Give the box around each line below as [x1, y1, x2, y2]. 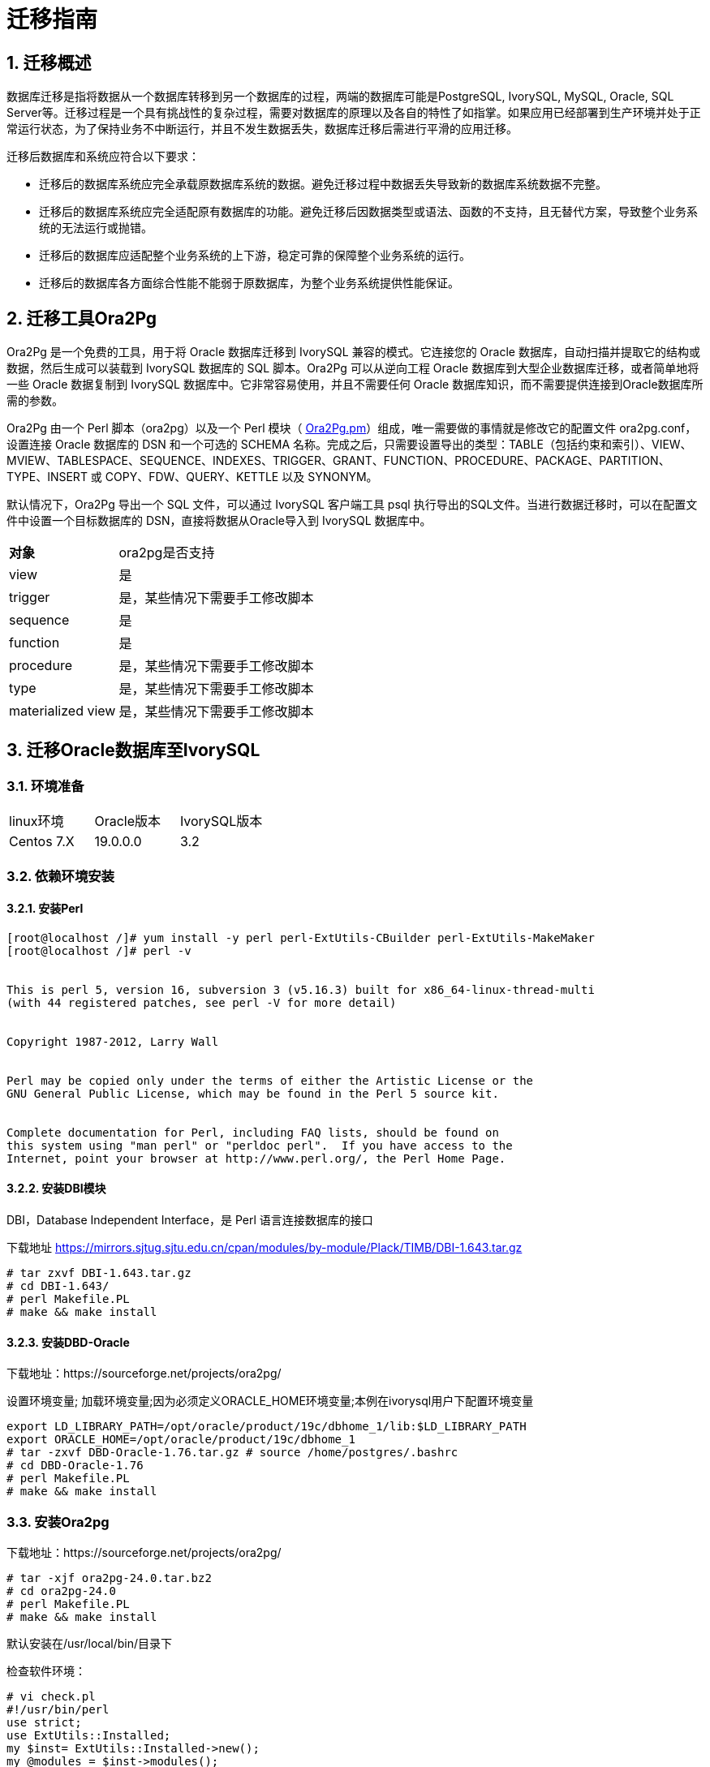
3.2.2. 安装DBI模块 [6, 1181, 106, 1196]
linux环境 [9, 813, 64, 830]
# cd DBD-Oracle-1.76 [6, 1459, 144, 1472]
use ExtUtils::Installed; [6, 1729, 171, 1743]
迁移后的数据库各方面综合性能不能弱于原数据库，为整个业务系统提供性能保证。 [39, 276, 459, 290]
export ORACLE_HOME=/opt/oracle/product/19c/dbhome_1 [6, 1433, 355, 1447]
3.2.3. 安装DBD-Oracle [6, 1335, 130, 1349]
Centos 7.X [9, 833, 75, 850]
